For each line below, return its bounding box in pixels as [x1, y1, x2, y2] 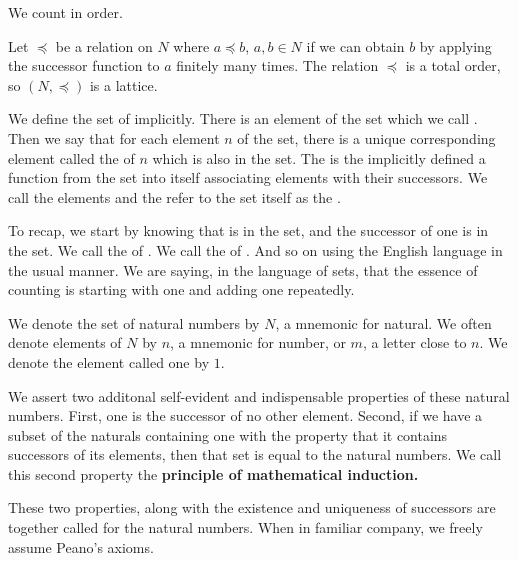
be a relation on [55, 35, 153, 56]
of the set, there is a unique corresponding [237, 127, 496, 148]
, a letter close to [362, 332, 467, 353]
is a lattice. [89, 74, 158, 95]
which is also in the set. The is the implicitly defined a [152, 147, 486, 168]
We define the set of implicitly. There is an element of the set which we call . [8, 108, 478, 129]
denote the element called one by [8, 351, 210, 372]
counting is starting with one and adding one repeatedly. [8, 279, 355, 300]
